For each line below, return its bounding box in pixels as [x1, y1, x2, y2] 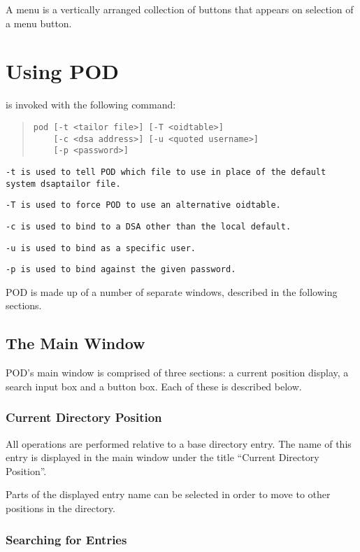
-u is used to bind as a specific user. [6, 243, 196, 253]
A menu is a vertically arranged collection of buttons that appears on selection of [6, 2, 354, 16]
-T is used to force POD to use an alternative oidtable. [6, 200, 281, 211]
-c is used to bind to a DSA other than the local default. [6, 221, 291, 232]
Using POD [6, 57, 120, 85]
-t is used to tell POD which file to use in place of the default [6, 167, 326, 177]
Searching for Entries [6, 530, 127, 548]
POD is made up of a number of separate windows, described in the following [6, 284, 338, 299]
